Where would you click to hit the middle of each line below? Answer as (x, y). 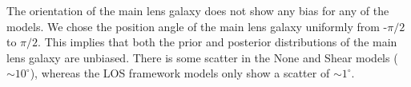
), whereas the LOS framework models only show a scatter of (180, 73)
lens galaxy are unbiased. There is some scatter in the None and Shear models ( (202, 57)
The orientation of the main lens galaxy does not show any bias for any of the (198, 10)
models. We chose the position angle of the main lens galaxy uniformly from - (197, 26)
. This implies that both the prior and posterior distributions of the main (218, 42)
